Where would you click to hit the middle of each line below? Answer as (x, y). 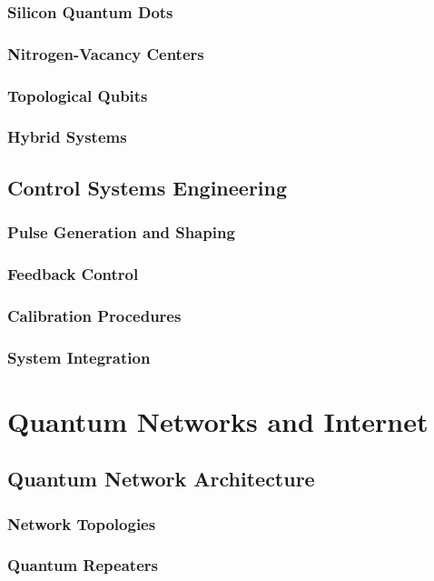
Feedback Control (73, 273)
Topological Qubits (78, 95)
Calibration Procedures (94, 315)
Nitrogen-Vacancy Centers (106, 53)
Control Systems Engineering (148, 187)
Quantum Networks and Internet (218, 421)
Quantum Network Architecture (161, 479)
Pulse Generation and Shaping (121, 232)
